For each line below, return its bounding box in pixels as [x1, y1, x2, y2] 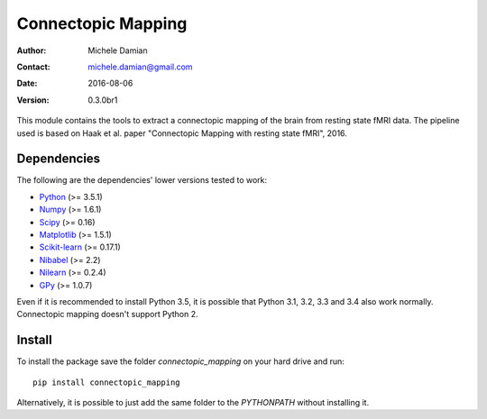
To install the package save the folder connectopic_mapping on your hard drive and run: [16, 356, 345, 367]
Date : [16, 77, 38, 89]
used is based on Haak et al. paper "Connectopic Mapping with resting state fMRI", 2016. [16, 127, 347, 139]
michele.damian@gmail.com [87, 61, 193, 72]
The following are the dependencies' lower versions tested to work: [16, 175, 268, 186]
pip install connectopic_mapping [32, 377, 180, 387]
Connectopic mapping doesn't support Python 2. [16, 309, 198, 320]
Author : [16, 45, 47, 56]
